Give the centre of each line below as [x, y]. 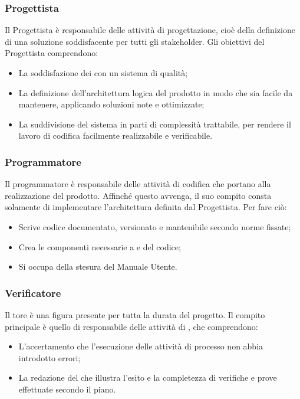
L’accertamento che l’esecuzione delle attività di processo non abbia [141, 346]
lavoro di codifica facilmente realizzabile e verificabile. [116, 135]
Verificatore [33, 292]
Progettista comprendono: [52, 53]
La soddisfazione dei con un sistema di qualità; [103, 73]
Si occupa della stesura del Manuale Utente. [98, 266]
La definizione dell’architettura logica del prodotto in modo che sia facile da [156, 92]
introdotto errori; [50, 357]
